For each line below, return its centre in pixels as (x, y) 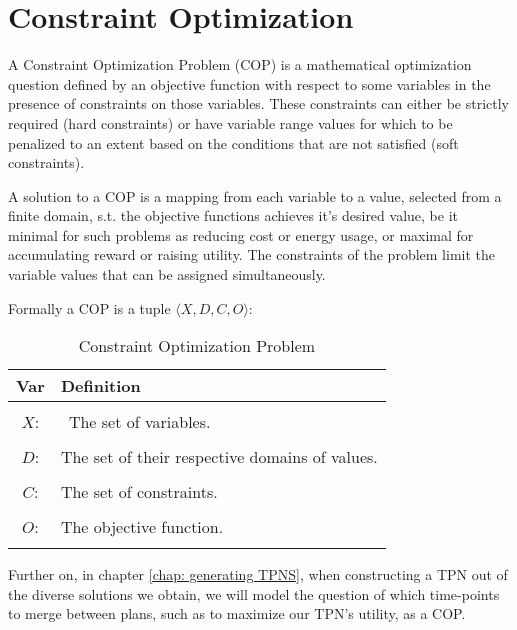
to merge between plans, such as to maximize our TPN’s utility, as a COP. (237, 613)
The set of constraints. (139, 492)
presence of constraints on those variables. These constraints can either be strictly (258, 103)
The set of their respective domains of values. (219, 457)
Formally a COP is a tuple (89, 307)
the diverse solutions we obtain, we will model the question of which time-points (254, 593)
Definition (100, 386)
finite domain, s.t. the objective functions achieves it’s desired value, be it (233, 215)
